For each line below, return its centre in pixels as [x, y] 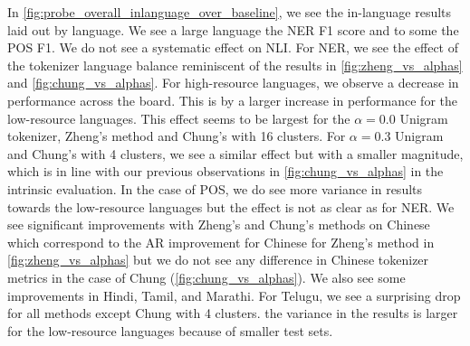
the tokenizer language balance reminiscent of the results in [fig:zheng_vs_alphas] [235, 65]
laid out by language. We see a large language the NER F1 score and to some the [233, 29]
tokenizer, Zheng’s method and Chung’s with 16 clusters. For [177, 136]
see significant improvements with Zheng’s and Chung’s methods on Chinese [219, 224]
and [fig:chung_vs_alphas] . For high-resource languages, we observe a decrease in [233, 83]
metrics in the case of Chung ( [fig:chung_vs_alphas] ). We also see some [206, 277]
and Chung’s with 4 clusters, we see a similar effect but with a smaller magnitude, [235, 153]
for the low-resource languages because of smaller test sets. [170, 330]
